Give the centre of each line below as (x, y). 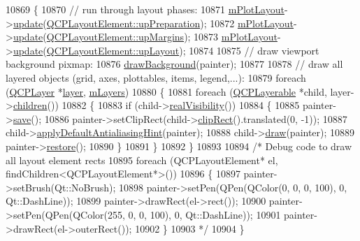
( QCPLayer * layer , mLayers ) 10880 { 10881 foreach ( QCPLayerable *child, (166, 91)
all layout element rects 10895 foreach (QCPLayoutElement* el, (142, 160)
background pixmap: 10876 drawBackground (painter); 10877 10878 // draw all (174, 64)
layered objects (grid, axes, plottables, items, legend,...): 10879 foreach (156, 77)
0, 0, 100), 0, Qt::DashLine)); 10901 (204, 214)
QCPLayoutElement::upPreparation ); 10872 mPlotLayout (170, 23)
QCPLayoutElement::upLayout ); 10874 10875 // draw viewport (183, 50)
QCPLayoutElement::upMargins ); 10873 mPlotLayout (162, 37)
